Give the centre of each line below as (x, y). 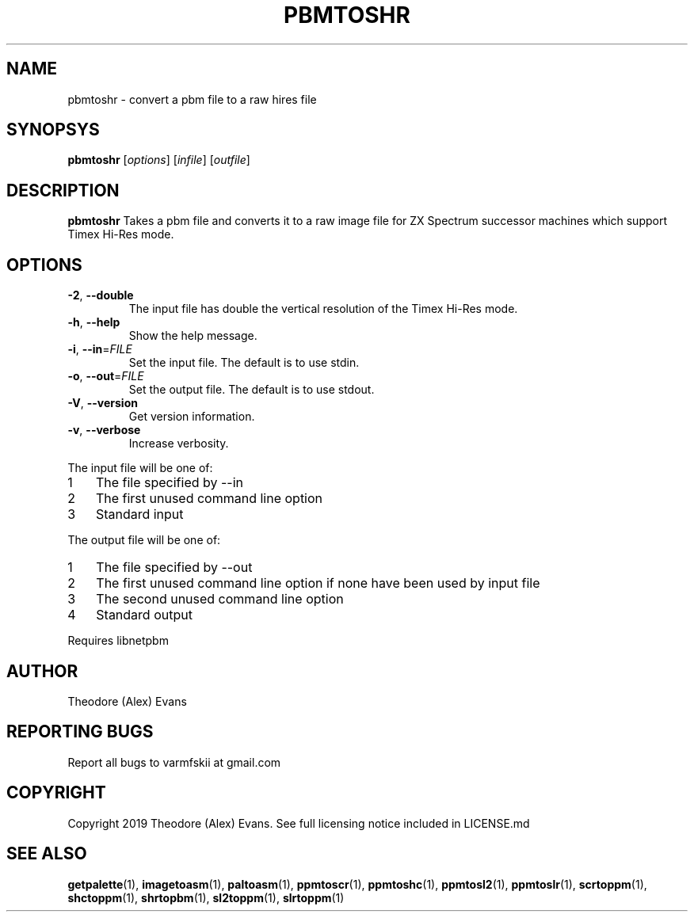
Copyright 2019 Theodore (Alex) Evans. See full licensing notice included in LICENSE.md (299, 823)
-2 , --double (101, 295)
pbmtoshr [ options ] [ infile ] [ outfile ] (159, 160)
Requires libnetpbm (118, 641)
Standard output (144, 615)
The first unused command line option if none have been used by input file (318, 583)
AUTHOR (42, 671)
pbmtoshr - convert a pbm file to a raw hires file (192, 99)
